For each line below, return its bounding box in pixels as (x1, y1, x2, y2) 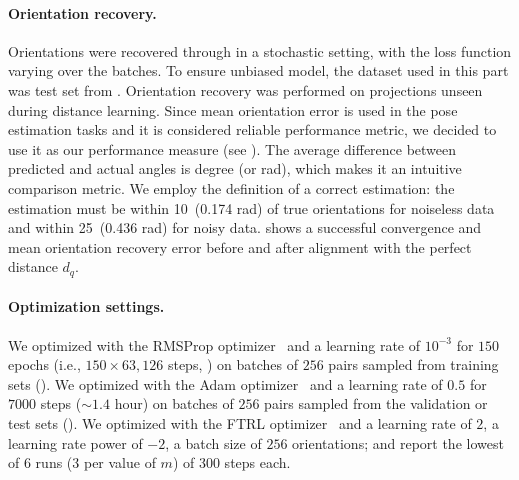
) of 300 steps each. (172, 452, 291, 473)
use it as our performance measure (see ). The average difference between (8, 138, 457, 159)
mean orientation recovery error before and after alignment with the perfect (8, 236, 472, 257)
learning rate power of (8, 432, 143, 453)
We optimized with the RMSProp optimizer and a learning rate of (8, 334, 421, 355)
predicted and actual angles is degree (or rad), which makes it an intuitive (8, 158, 462, 179)
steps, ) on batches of (167, 354, 299, 375)
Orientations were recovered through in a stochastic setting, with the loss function (8, 40, 512, 61)
